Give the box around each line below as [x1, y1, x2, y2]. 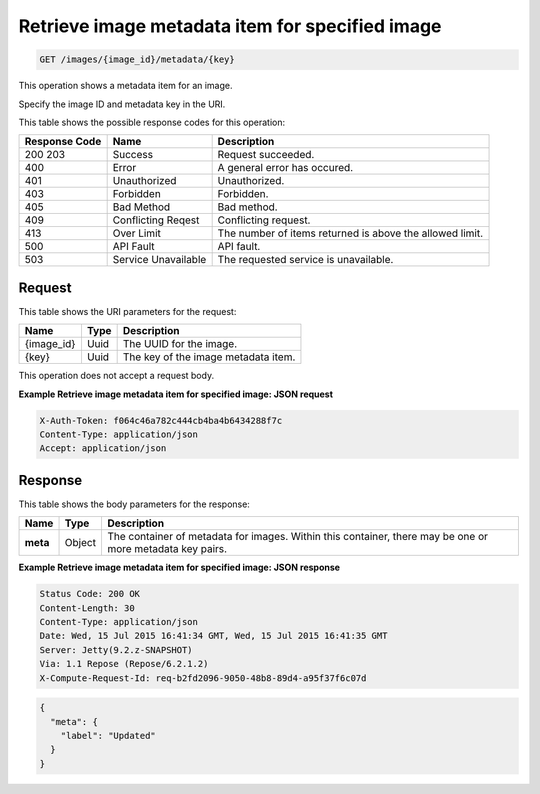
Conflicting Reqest [112, 213, 200, 227]
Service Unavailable [112, 253, 207, 267]
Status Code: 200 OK [39, 588, 140, 600]
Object [64, 536, 97, 550]
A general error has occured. [217, 161, 354, 175]
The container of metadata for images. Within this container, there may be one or [106, 530, 489, 544]
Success [112, 148, 154, 162]
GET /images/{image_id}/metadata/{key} [39, 54, 235, 65]
